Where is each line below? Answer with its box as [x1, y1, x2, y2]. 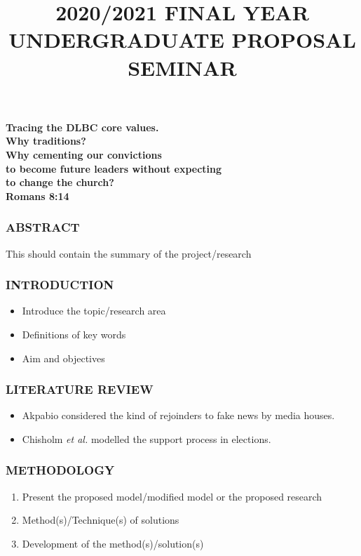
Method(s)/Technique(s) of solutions [22, 512, 179, 527]
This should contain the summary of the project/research [6, 246, 252, 260]
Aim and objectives [22, 350, 105, 365]
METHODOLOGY [6, 461, 115, 479]
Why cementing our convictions [6, 147, 162, 161]
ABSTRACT [6, 218, 80, 236]
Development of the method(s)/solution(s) [22, 536, 204, 550]
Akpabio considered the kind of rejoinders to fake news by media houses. [22, 408, 335, 423]
